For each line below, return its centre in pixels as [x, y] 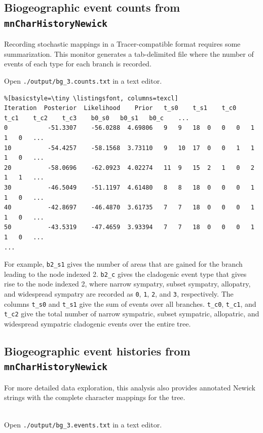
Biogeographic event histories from [97, 351]
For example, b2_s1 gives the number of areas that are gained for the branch [123, 264]
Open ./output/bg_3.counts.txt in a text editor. [83, 80]
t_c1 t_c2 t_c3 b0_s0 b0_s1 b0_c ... [97, 118]
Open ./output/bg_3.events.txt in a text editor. [83, 424]
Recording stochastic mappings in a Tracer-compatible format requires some [122, 44]
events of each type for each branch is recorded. [78, 64]
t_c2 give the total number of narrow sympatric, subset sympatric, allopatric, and [132, 314]
